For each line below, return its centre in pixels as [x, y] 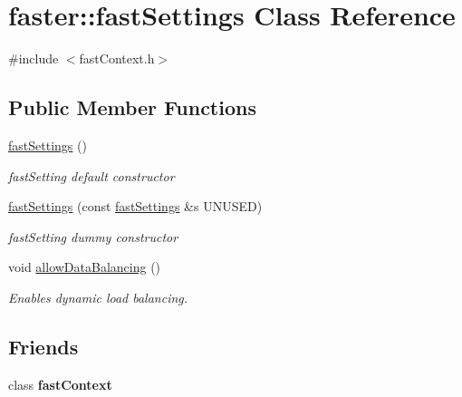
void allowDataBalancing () [85, 267]
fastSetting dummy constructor [93, 236]
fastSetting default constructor [91, 175]
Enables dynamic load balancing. [98, 297]
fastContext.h [117, 58]
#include [34, 58]
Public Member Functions [132, 107]
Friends [43, 346]
